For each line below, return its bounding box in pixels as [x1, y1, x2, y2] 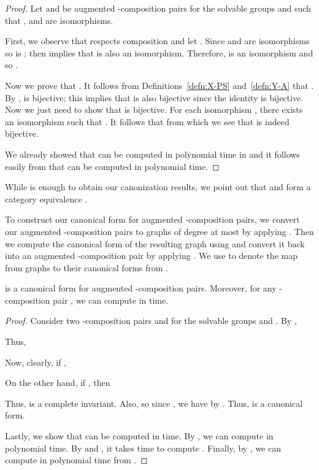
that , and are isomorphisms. [5, 13, 113, 26]
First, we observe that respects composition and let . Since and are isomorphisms [5, 34, 310, 47]
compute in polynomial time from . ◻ [5, 453, 148, 466]
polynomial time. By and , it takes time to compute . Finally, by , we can [5, 441, 282, 454]
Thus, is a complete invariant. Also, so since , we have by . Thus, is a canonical [5, 396, 303, 409]
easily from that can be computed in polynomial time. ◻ [5, 160, 220, 172]
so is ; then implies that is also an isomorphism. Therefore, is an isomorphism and [5, 46, 313, 59]
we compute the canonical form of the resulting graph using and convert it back [5, 237, 305, 250]
